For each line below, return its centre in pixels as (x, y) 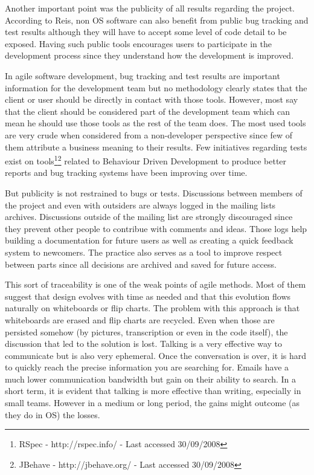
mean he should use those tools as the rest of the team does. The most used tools (155, 123)
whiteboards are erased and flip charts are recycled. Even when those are (140, 319)
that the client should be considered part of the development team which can (147, 111)
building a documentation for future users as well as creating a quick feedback (149, 240)
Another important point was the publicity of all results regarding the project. (150, 8)
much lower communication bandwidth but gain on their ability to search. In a (151, 379)
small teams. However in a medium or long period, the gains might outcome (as (152, 403)
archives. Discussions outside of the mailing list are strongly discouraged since (149, 217)
